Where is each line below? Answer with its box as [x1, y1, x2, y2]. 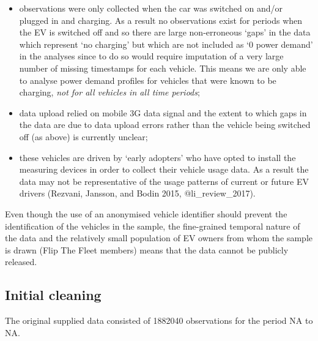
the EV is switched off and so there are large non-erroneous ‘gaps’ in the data [19, 26, 311, 39]
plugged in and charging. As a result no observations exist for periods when [19, 13, 303, 26]
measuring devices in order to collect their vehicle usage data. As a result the [19, 163, 309, 176]
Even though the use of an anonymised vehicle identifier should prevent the [5, 207, 287, 220]
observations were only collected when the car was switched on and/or [19, 2, 283, 14]
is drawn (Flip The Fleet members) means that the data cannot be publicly [5, 243, 289, 256]
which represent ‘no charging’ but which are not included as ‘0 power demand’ [19, 37, 313, 50]
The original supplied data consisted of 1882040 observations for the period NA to [5, 314, 313, 327]
